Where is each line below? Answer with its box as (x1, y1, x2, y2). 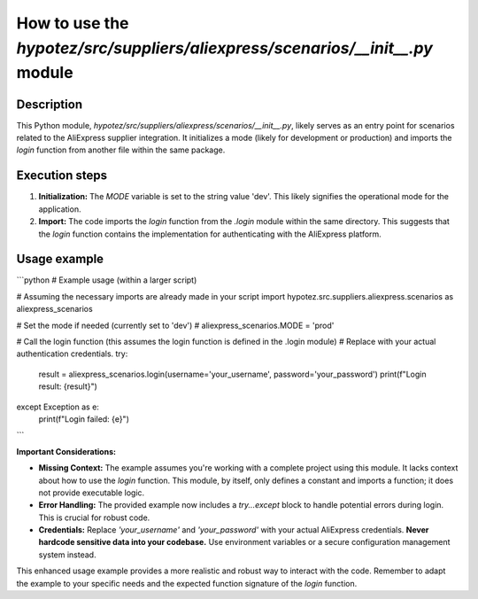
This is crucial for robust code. (38, 512, 150, 523)
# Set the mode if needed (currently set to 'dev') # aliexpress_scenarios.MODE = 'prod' (16, 320, 335, 331)
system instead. (38, 549, 96, 560)
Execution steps (16, 168, 108, 183)
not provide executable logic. (38, 487, 145, 498)
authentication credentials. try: (16, 348, 128, 359)
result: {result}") (38, 381, 97, 392)
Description (16, 97, 83, 112)
